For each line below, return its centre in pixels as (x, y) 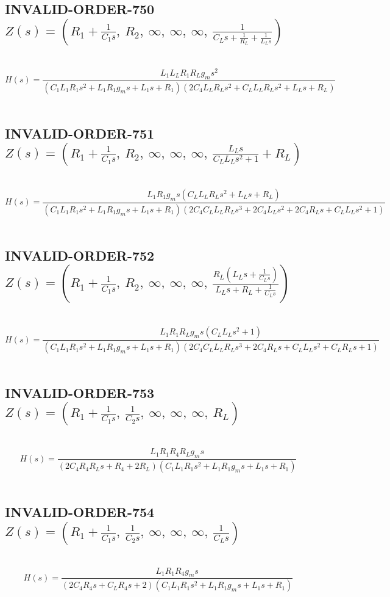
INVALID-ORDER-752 (80, 255)
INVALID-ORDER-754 (80, 512)
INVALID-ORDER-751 (80, 133)
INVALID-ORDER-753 (80, 393)
